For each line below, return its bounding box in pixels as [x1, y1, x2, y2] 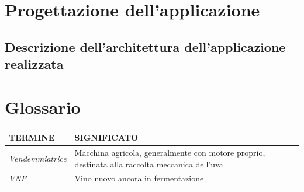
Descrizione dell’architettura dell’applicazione [5, 37, 286, 55]
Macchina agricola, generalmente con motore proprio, [74, 146, 265, 159]
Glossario [5, 95, 81, 118]
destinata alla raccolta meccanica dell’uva [74, 158, 223, 170]
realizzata [5, 55, 64, 73]
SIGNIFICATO [74, 131, 139, 144]
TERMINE [9, 131, 55, 144]
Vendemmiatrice [9, 152, 67, 164]
